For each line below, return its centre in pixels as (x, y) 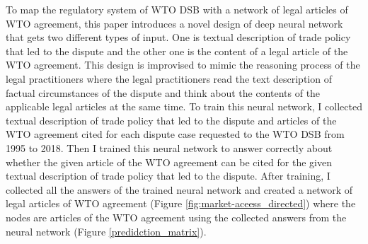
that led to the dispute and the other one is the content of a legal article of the (177, 51)
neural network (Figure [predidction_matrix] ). (106, 231)
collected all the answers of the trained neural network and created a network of (179, 189)
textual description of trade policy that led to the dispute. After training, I (168, 176)
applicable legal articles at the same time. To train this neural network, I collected (184, 106)
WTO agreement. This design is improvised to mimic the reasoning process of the (183, 65)
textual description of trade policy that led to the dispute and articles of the (171, 120)
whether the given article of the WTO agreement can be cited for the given (169, 162)
